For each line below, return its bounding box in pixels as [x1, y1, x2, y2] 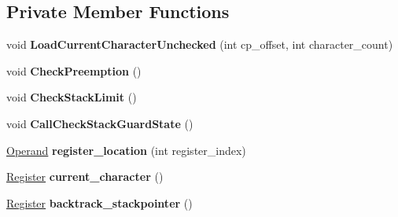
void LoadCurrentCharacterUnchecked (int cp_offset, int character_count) [6, 36, 393, 53]
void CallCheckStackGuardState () [6, 115, 193, 131]
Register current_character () [6, 168, 164, 185]
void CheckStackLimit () [6, 89, 137, 105]
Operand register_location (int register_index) [6, 142, 246, 158]
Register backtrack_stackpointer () [6, 194, 193, 211]
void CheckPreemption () [6, 62, 142, 79]
